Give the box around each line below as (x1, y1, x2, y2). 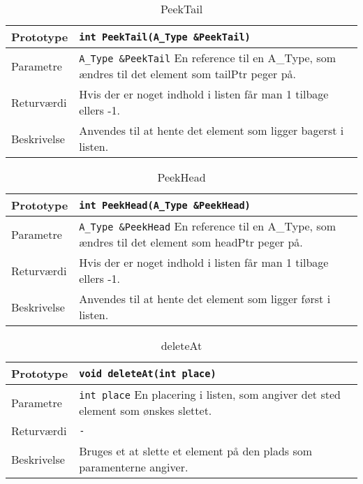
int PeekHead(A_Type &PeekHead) (79, 199, 251, 211)
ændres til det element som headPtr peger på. (79, 234, 303, 250)
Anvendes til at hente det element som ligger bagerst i (79, 122, 344, 138)
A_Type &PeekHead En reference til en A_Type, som (79, 218, 336, 234)
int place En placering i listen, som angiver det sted (79, 386, 341, 402)
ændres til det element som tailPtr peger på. (79, 66, 296, 82)
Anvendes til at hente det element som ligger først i (79, 291, 331, 307)
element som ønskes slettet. (79, 402, 212, 418)
